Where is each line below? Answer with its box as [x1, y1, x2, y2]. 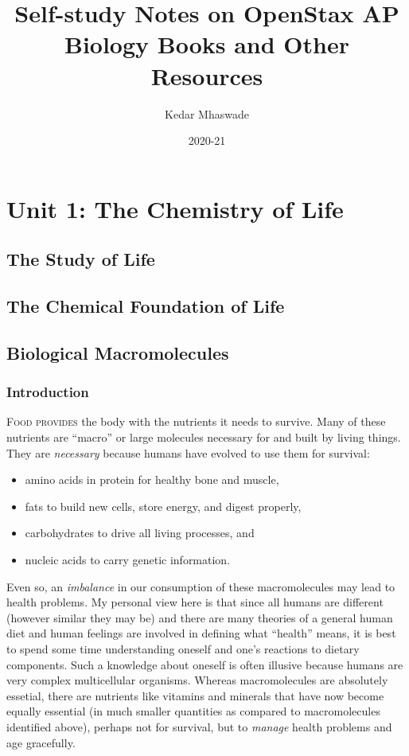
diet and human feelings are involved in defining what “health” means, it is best [6, 625, 396, 641]
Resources [150, 59, 263, 92]
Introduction [6, 382, 89, 402]
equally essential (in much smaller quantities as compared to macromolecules [6, 703, 380, 719]
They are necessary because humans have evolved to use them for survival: [6, 444, 370, 461]
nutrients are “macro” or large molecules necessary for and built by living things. [6, 429, 401, 446]
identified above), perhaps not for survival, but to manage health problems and [6, 718, 392, 735]
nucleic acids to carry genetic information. [25, 551, 231, 567]
